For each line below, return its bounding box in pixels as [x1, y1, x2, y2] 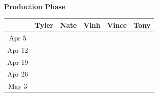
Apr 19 [7, 57, 28, 67]
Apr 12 [7, 44, 28, 55]
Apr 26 [7, 69, 28, 79]
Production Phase [4, 1, 65, 11]
